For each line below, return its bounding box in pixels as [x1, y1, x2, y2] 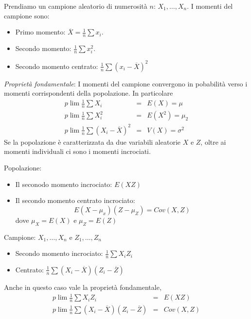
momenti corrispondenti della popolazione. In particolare [4, 88, 173, 98]
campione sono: [4, 10, 50, 20]
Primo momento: [15, 27, 66, 37]
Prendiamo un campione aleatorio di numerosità [4, 1, 147, 11]
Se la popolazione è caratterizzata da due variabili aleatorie [4, 136, 180, 147]
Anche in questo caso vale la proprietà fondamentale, [4, 282, 161, 292]
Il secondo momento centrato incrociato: [15, 195, 135, 205]
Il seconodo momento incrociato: [15, 179, 112, 189]
